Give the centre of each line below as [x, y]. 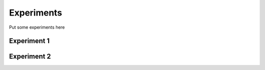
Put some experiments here [37, 27]
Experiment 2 [30, 57]
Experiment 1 [29, 41]
